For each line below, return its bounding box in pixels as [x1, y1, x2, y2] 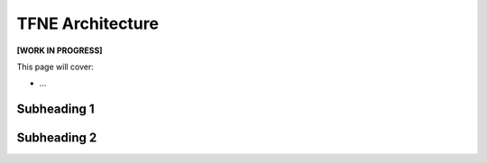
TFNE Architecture [16, 14, 160, 33]
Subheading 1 [16, 102, 95, 117]
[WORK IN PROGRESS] [16, 45, 103, 56]
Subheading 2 [16, 131, 97, 146]
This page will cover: [16, 61, 95, 72]
